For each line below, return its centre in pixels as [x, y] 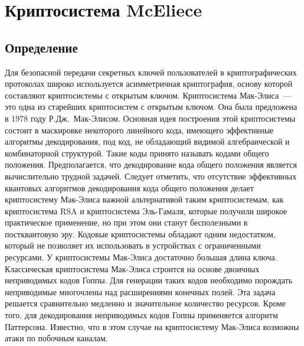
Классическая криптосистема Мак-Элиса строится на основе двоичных [132, 268]
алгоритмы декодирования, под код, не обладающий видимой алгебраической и [147, 141]
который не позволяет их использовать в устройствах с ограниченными [133, 245]
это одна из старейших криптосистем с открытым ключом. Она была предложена [151, 107]
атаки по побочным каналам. [56, 338]
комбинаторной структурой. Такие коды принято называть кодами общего [137, 153]
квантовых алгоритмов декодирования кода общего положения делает [129, 187]
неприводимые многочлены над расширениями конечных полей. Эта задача [140, 291]
